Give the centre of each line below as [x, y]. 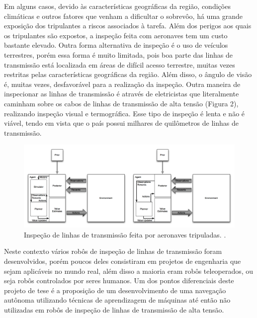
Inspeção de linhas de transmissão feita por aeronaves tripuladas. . [125, 234]
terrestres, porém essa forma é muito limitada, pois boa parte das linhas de [119, 54]
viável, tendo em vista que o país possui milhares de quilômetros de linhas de [121, 123]
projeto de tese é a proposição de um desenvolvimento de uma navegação [115, 290]
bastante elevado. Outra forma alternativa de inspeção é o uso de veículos [116, 45]
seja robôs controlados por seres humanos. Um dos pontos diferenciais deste [119, 280]
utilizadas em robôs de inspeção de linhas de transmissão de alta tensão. [114, 309]
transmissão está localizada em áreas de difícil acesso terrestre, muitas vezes [120, 64]
